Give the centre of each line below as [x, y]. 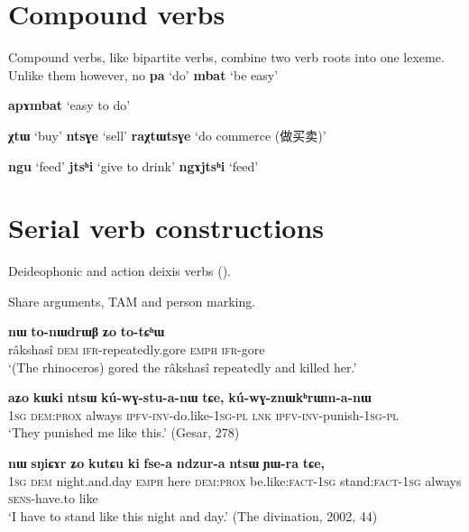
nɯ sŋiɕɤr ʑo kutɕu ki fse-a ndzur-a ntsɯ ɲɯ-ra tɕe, [167, 462]
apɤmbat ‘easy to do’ [69, 105]
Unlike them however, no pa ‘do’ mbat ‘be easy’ [143, 74]
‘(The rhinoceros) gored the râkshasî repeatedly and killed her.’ [183, 367]
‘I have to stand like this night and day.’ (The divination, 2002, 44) [193, 515]
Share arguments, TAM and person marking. [132, 301]
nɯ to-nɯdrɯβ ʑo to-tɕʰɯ [87, 331]
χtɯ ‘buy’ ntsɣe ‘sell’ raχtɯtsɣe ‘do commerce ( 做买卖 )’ [167, 135]
